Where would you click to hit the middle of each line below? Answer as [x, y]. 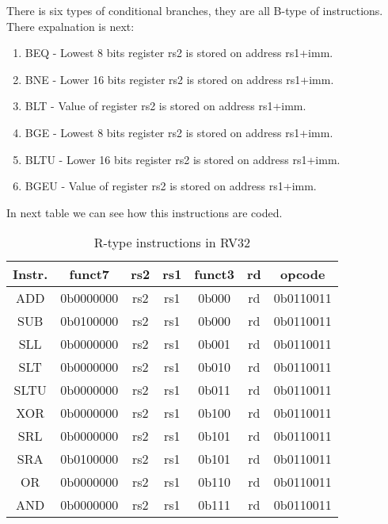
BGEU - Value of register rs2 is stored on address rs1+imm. [171, 186]
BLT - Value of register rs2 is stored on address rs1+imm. [165, 106]
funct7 [89, 274]
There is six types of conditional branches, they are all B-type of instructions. [195, 10]
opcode [302, 274]
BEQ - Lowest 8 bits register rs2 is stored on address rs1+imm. [179, 53]
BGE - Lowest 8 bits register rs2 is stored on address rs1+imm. [179, 132]
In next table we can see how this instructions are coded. [145, 212]
